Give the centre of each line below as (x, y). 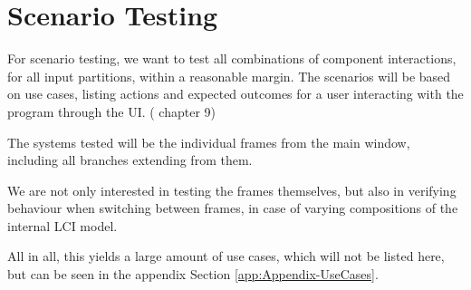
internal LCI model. (62, 225)
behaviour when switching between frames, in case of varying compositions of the (233, 208)
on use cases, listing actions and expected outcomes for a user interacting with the (235, 94)
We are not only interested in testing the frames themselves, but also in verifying (232, 190)
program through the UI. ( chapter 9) (112, 111)
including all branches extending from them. (130, 160)
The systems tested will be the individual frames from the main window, (209, 142)
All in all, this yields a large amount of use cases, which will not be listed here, (226, 256)
